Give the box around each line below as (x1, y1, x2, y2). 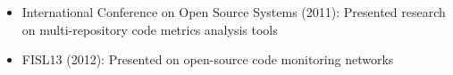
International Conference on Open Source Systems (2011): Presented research (21, 3, 446, 21)
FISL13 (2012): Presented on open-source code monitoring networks (21, 50, 394, 69)
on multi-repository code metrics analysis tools (21, 20, 278, 38)
